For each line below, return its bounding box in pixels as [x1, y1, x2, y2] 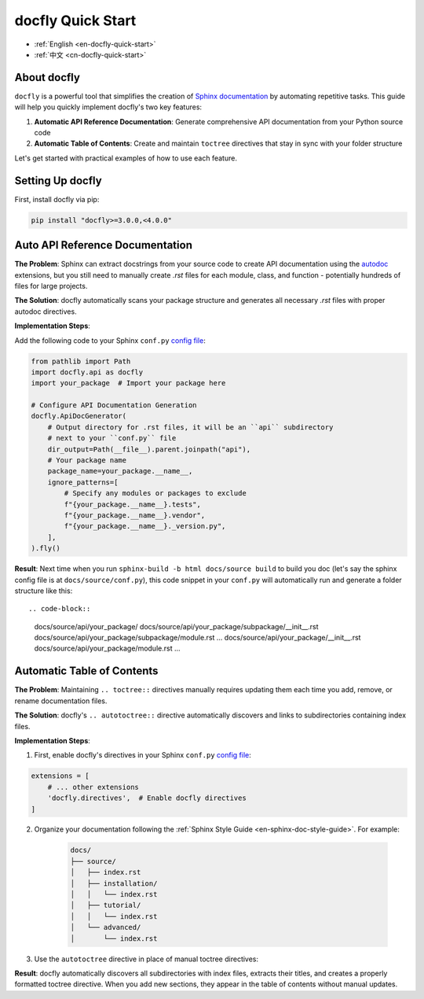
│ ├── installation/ [70, 879, 158, 888]
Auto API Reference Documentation [14, 238, 192, 252]
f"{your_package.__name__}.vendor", [64, 511, 206, 519]
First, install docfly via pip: [14, 194, 100, 204]
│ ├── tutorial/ [70, 901, 141, 910]
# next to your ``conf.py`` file [47, 433, 177, 443]
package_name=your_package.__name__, [47, 466, 193, 476]
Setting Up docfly [14, 174, 102, 187]
